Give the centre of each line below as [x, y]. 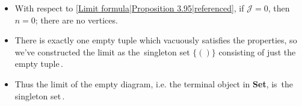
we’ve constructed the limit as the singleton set [102, 51]
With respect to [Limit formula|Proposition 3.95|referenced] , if [129, 8]
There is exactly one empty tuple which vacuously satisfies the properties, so [156, 40]
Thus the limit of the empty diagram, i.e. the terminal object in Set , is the [154, 83]
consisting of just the [257, 51]
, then [279, 8]
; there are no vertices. [76, 20]
